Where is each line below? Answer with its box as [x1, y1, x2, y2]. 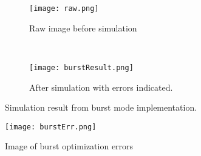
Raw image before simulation [29, 21, 137, 34]
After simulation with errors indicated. [29, 80, 173, 93]
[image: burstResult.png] [29, 63, 134, 72]
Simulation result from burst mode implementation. [5, 101, 197, 114]
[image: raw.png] [29, 4, 99, 13]
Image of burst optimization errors [5, 140, 134, 152]
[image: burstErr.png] [5, 122, 97, 131]
